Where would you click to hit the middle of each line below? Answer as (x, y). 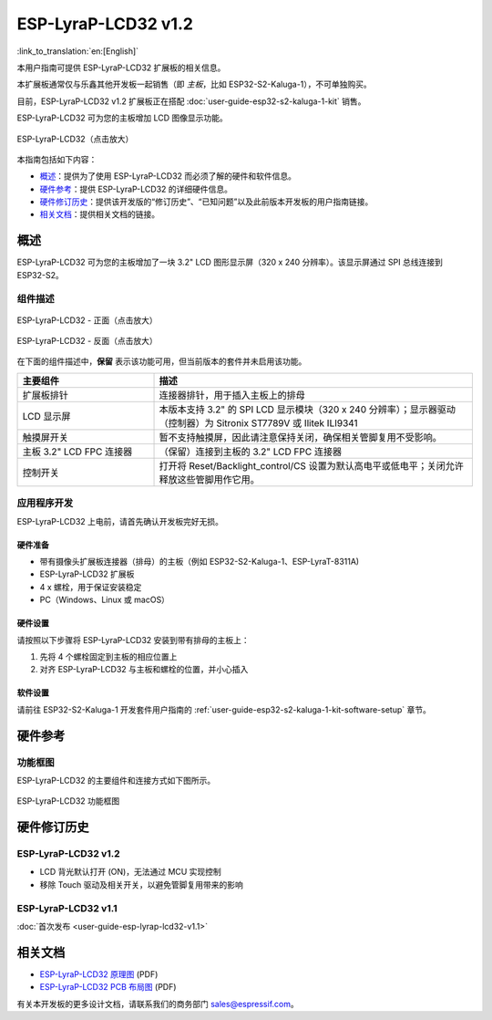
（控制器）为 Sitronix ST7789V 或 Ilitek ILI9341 (259, 422)
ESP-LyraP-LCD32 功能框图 (68, 801)
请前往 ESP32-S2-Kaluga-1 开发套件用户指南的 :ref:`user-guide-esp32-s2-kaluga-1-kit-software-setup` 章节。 (224, 709)
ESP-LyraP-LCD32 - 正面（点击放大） (87, 320)
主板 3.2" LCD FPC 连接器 (77, 452)
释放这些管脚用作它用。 (209, 479)
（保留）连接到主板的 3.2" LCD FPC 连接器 (250, 452)
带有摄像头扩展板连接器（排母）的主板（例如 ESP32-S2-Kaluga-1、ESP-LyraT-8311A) (200, 562)
